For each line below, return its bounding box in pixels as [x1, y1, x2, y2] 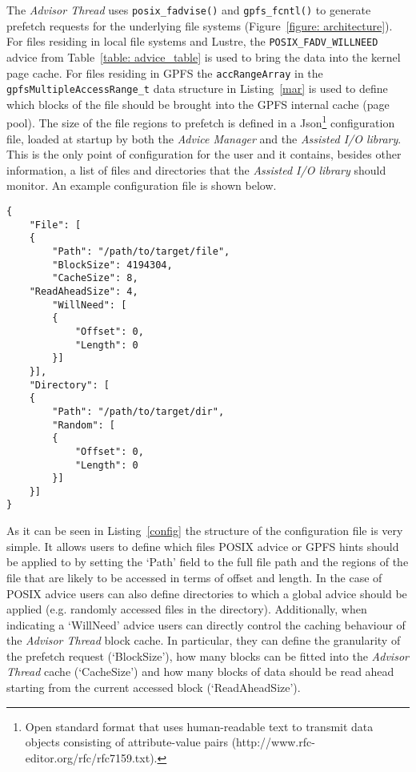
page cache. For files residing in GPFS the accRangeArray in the [6, 64, 323, 81]
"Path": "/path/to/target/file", [52, 246, 230, 257]
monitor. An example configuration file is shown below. [6, 177, 277, 194]
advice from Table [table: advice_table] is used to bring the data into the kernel [6, 48, 401, 65]
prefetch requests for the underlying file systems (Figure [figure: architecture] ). [6, 17, 393, 34]
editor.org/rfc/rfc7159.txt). [25, 749, 158, 766]
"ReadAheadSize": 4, [29, 285, 138, 297]
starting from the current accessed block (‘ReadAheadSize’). [6, 679, 301, 696]
